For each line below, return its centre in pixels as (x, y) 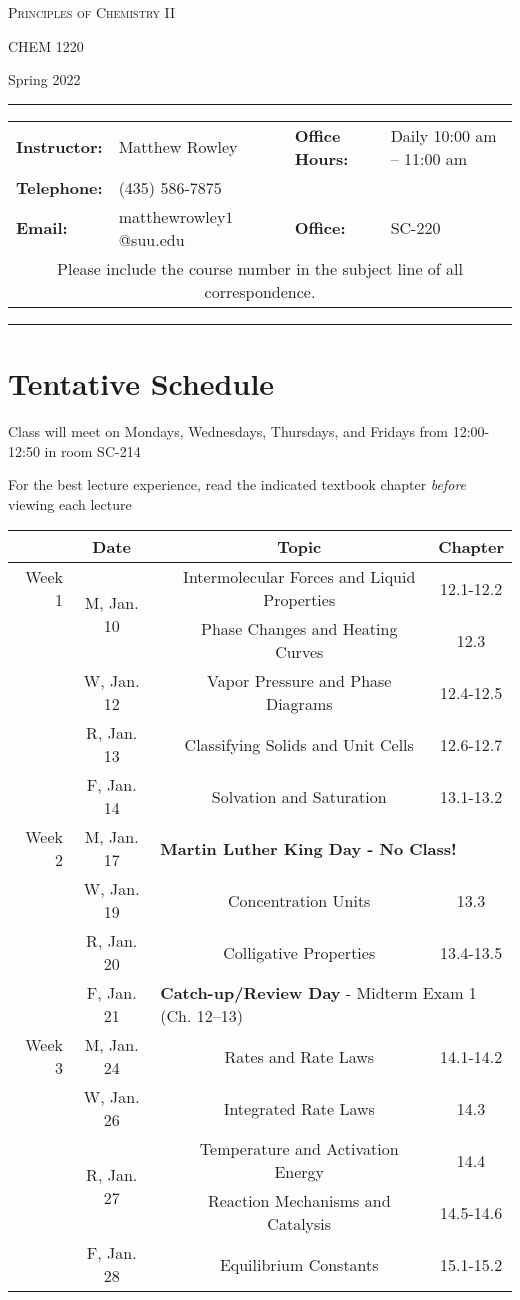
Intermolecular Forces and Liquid (299, 577)
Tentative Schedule (141, 382)
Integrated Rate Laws (299, 1108)
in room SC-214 (92, 450)
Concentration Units (299, 900)
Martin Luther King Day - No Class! (308, 848)
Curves (299, 652)
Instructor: (59, 147)
